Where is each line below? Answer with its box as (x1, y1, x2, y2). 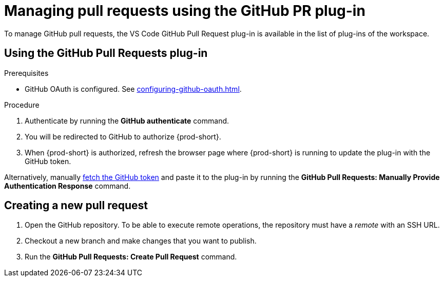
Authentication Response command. (4, 181, 131, 190)
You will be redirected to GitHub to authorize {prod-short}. (25, 132, 221, 141)
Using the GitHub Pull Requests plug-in (4, 47, 208, 60)
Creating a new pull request (4, 199, 148, 212)
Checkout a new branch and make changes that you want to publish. (25, 236, 257, 246)
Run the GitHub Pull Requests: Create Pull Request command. (25, 252, 237, 262)
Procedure (4, 100, 40, 109)
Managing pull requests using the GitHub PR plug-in (4, 2, 365, 19)
